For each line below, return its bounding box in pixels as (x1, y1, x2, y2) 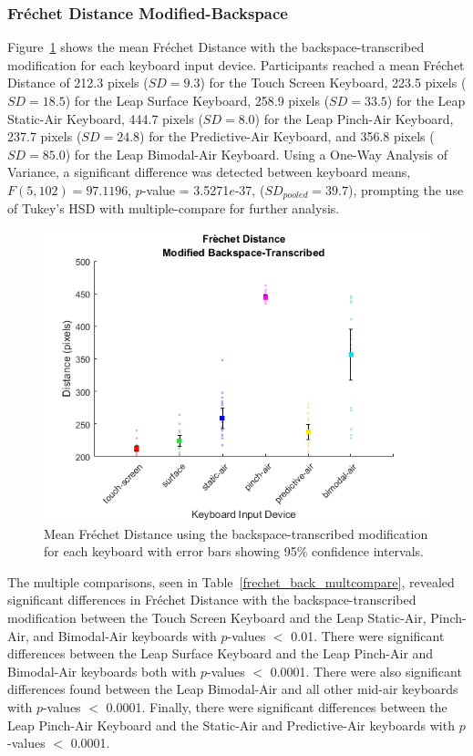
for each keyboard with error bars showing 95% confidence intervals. (44, 542, 425, 561)
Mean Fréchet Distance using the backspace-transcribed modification (44, 523, 428, 543)
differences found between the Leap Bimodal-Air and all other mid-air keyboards (7, 679, 458, 699)
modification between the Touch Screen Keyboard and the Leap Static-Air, (7, 607, 427, 627)
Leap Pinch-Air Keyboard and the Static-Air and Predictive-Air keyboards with (7, 715, 455, 734)
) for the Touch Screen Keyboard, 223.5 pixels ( (200, 73, 467, 92)
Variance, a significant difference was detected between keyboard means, (7, 162, 411, 181)
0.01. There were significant (291, 626, 445, 645)
